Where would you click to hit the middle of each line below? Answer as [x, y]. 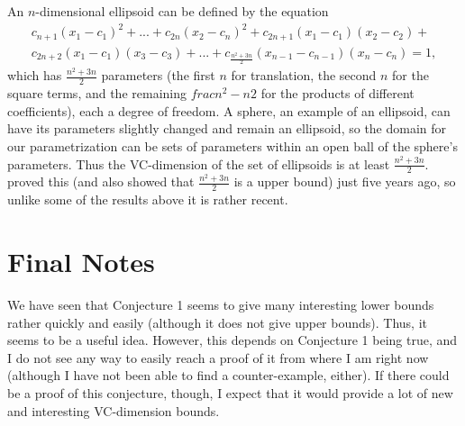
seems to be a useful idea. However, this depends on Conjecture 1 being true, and [232, 340]
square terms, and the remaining [97, 93]
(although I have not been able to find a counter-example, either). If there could [228, 375]
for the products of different [337, 93]
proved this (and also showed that [101, 181]
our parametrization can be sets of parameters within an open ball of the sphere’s [232, 146]
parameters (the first [158, 75]
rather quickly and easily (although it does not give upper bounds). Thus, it [217, 322]
